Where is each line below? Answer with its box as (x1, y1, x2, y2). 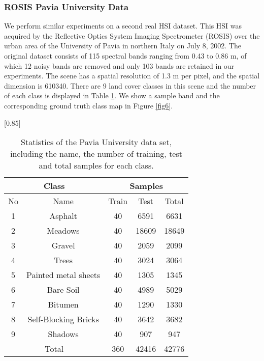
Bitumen (48, 298, 79, 311)
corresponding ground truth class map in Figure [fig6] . (4, 100, 173, 110)
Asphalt (49, 210, 78, 222)
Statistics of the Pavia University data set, (21, 136, 172, 148)
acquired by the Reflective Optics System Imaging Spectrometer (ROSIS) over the (4, 30, 260, 41)
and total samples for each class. (39, 159, 154, 172)
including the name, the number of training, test (10, 148, 183, 160)
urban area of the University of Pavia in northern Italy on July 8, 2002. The (4, 40, 241, 51)
